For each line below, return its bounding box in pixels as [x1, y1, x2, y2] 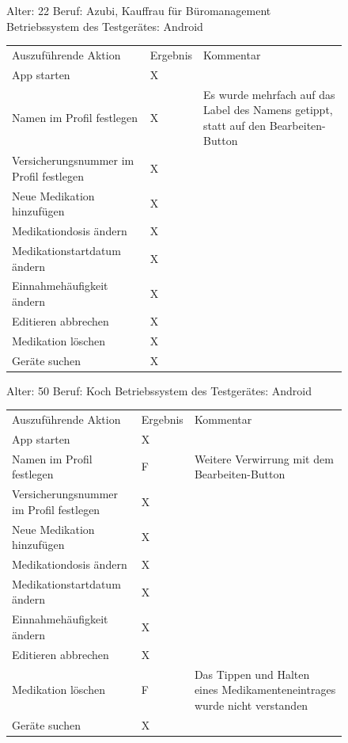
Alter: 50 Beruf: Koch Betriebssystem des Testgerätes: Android [6, 382, 312, 398]
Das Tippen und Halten [194, 665, 310, 682]
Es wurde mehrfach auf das [203, 86, 335, 102]
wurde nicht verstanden [194, 696, 308, 713]
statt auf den [203, 116, 267, 133]
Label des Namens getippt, [203, 101, 333, 118]
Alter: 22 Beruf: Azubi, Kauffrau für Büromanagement [6, 2, 271, 18]
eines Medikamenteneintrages [194, 681, 336, 698]
